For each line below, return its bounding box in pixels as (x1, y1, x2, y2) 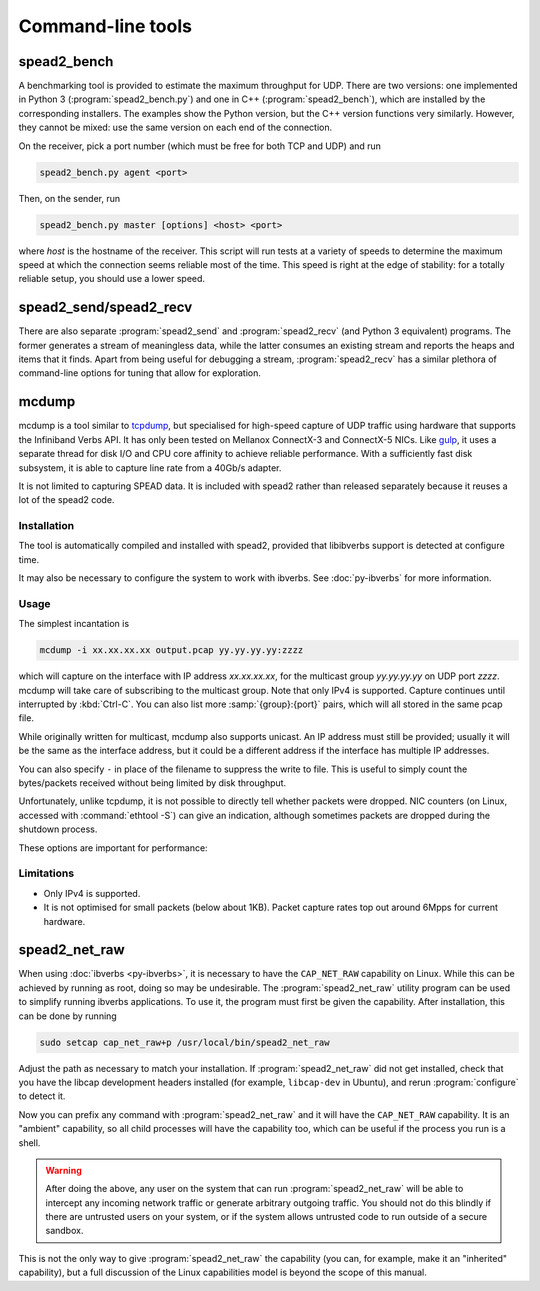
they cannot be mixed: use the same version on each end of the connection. (18, 121, 333, 134)
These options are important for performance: (18, 841, 209, 854)
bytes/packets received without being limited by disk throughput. (18, 777, 287, 789)
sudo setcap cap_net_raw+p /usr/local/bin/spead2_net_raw (39, 1036, 330, 1048)
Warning (45, 1164, 82, 1176)
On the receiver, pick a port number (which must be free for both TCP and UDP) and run (18, 140, 382, 152)
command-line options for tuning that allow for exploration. (18, 367, 262, 379)
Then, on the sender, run (18, 192, 121, 204)
